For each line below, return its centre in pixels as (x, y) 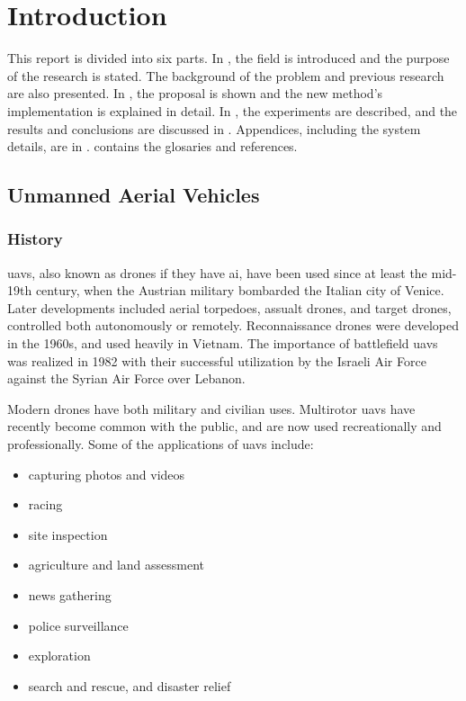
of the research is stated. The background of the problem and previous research (226, 75)
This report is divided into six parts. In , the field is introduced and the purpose (229, 58)
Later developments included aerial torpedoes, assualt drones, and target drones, (229, 307)
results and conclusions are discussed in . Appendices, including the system (214, 128)
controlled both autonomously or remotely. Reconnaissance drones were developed (233, 325)
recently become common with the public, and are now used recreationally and (224, 426)
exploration (59, 656)
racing (45, 504)
